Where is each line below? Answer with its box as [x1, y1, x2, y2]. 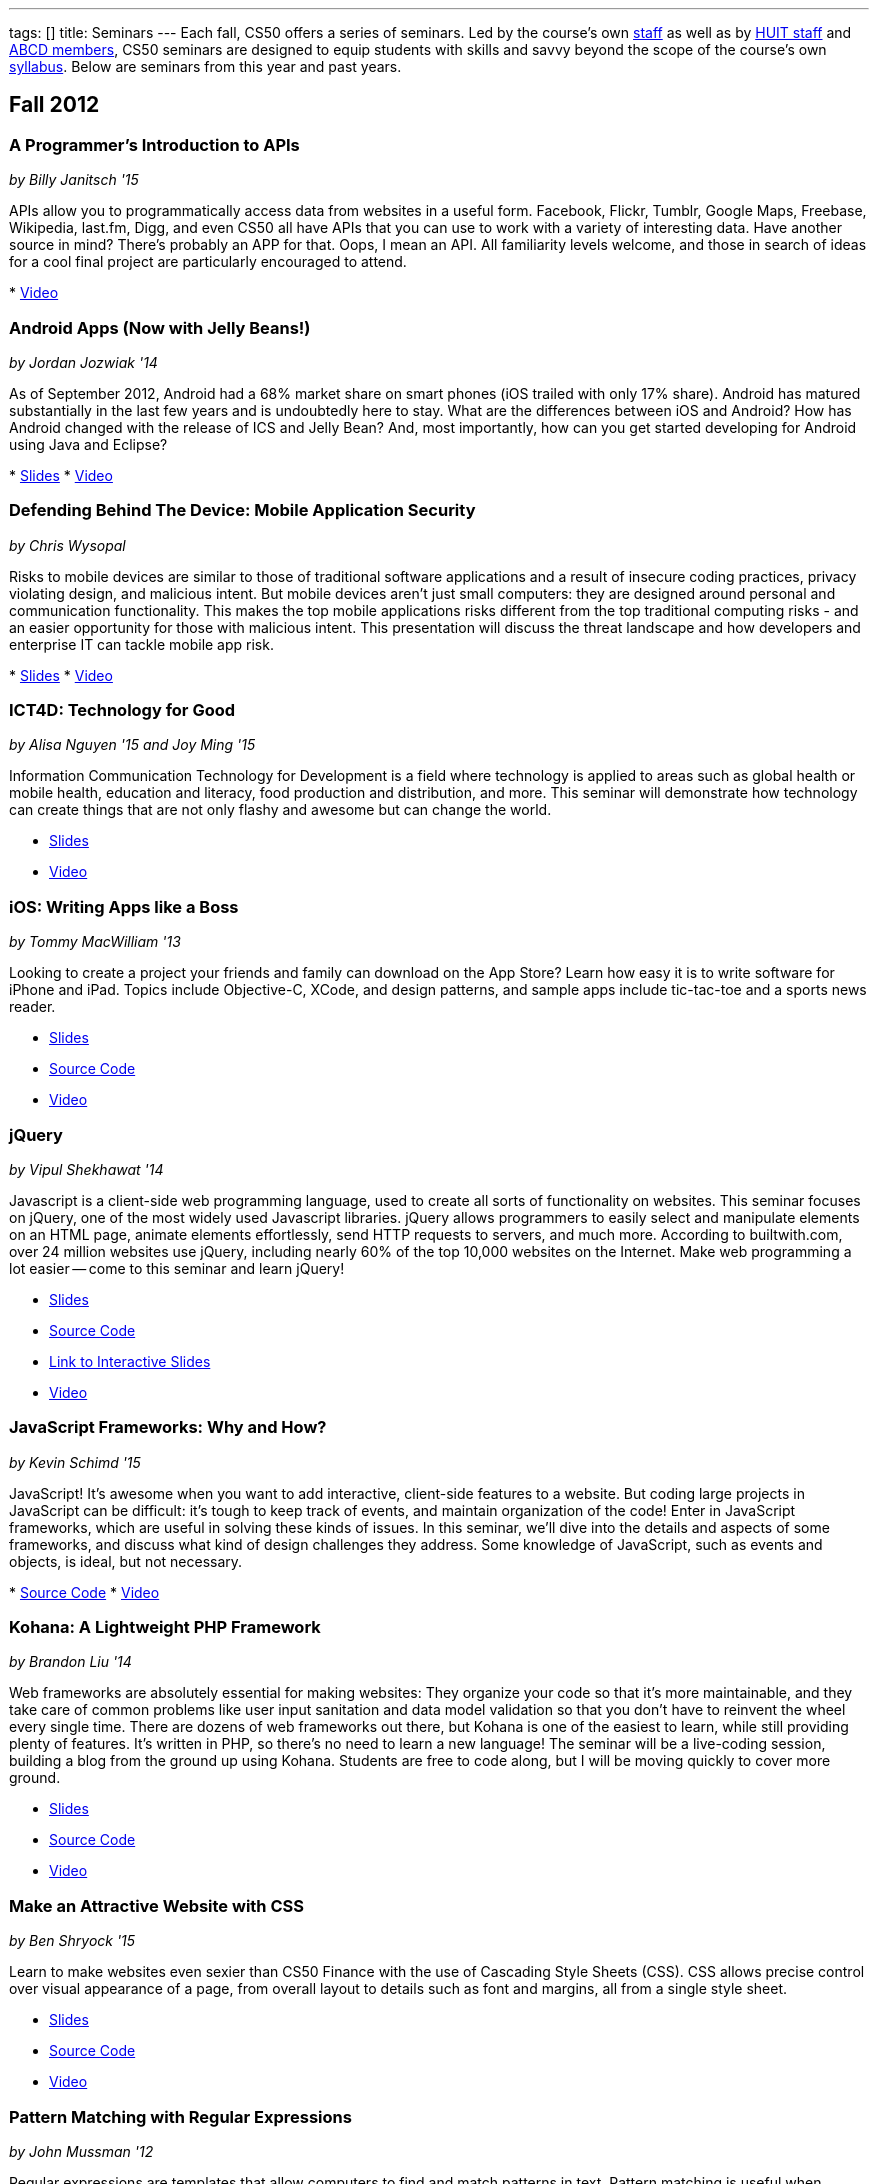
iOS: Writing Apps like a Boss [9, 896, 239, 917]
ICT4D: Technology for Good [9, 700, 236, 721]
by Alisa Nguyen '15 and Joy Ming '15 [9, 736, 256, 754]
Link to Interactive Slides [49, 1352, 211, 1370]
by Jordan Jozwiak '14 [9, 353, 158, 371]
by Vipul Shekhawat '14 [9, 1160, 164, 1178]
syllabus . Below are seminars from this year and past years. [9, 58, 402, 75]
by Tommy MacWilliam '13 [9, 933, 181, 951]
